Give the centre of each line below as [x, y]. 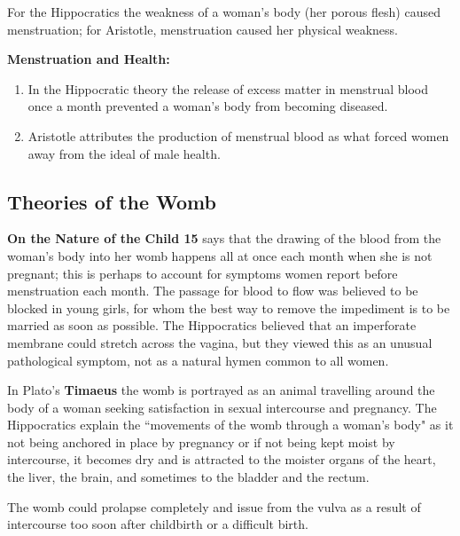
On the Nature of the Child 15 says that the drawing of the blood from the [224, 238]
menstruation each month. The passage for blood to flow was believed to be [213, 291]
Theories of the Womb [112, 201]
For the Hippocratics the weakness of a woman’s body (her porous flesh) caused [224, 12]
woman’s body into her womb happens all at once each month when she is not [220, 255]
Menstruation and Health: [89, 59]
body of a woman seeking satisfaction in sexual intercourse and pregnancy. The [222, 407]
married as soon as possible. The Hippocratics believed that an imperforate [212, 325]
